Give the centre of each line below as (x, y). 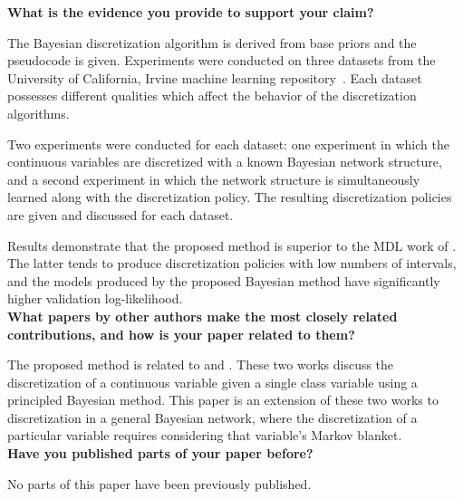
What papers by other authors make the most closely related (203, 316)
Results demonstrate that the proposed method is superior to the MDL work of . (232, 245)
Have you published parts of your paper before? (160, 453)
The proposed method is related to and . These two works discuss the (201, 365)
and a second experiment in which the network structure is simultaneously (214, 179)
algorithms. (39, 113)
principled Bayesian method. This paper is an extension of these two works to (223, 400)
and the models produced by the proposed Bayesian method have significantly (224, 280)
